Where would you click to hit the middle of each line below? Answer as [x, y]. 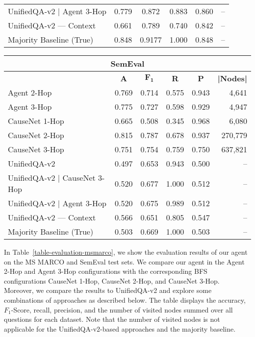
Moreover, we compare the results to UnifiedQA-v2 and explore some [108, 290]
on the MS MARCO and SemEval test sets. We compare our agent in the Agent [124, 261]
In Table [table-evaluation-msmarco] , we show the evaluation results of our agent [126, 252]
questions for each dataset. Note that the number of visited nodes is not [112, 319]
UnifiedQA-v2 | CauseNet [52, 178]
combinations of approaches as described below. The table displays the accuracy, [125, 300]
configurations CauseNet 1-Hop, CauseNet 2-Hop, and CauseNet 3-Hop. [112, 280]
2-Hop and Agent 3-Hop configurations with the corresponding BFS [106, 271]
